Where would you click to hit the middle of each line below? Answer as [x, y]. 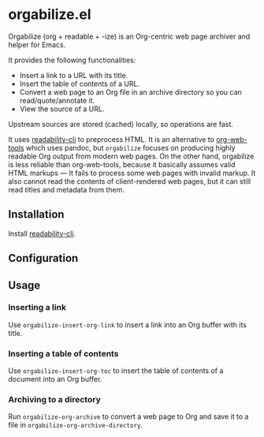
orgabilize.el [50, 15]
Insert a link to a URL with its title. [74, 75]
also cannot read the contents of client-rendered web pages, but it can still [129, 181]
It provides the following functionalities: [72, 60]
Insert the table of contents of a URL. [80, 84]
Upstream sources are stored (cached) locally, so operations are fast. [121, 124]
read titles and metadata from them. [66, 189]
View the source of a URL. [62, 109]
